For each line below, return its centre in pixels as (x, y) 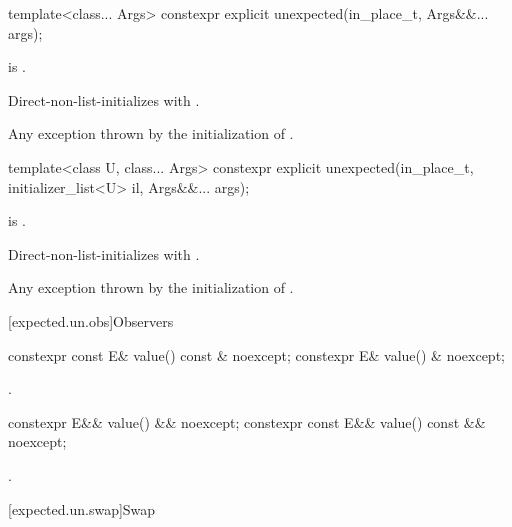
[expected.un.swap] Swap (82, 508)
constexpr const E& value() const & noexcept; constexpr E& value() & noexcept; (256, 354)
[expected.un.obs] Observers (91, 320)
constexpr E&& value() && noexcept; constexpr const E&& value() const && (247, 421)
